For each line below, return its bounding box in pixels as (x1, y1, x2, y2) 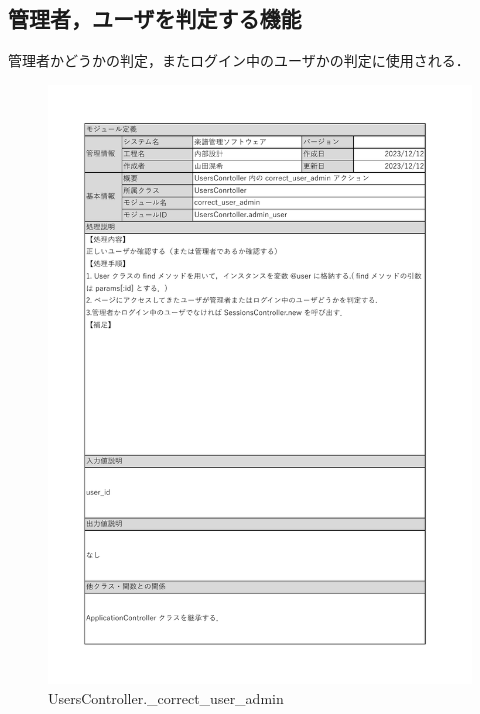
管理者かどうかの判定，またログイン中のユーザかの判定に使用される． (8, 50, 470, 71)
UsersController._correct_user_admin (48, 688, 284, 709)
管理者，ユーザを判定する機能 (8, 3, 302, 34)
